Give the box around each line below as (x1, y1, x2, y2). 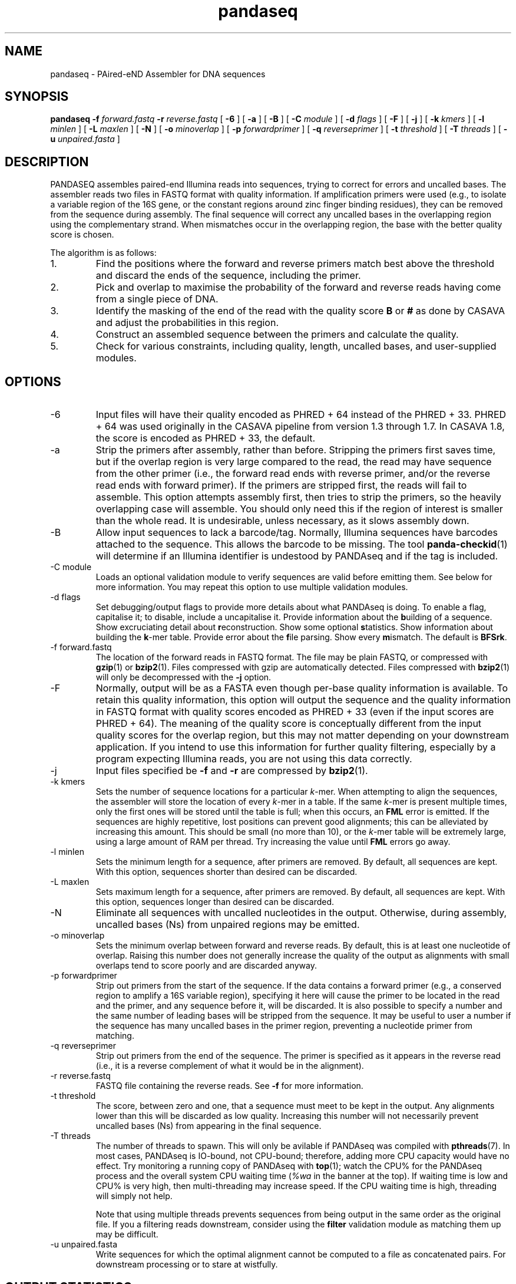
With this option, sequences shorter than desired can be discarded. (95, 867, 358, 877)
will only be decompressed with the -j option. (95, 672, 272, 683)
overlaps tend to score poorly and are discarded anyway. (95, 960, 317, 971)
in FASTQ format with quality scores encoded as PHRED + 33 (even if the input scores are (95, 706, 494, 718)
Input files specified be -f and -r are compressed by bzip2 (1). (95, 765, 368, 777)
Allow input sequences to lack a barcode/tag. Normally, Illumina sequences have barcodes (95, 526, 498, 539)
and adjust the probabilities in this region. (95, 317, 279, 329)
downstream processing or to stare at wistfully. (95, 1259, 278, 1270)
